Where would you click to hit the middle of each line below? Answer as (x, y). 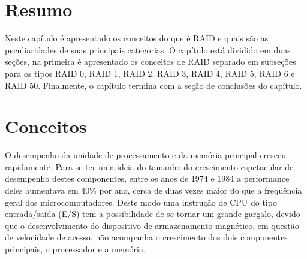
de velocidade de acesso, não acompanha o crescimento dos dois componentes (146, 237)
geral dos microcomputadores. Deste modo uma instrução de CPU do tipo (141, 202)
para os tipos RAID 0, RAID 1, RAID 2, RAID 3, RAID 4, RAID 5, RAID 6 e (150, 73)
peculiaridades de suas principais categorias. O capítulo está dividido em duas (148, 49)
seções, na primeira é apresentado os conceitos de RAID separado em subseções (151, 61)
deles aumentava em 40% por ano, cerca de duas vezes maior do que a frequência (153, 190)
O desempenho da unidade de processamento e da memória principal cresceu (146, 155)
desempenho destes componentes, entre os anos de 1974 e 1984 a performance (147, 178)
